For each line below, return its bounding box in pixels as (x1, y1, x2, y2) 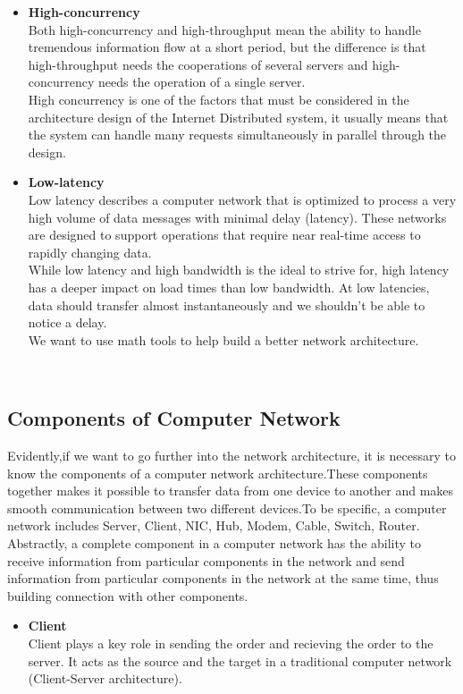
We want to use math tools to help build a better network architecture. (28, 330, 419, 349)
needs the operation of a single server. (98, 72, 306, 91)
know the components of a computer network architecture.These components (7, 463, 428, 482)
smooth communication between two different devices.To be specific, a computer (7, 498, 447, 517)
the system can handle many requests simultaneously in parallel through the (28, 125, 447, 144)
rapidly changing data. (28, 242, 152, 261)
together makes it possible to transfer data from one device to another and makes (7, 481, 454, 500)
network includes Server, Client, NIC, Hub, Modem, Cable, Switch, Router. (7, 516, 420, 535)
